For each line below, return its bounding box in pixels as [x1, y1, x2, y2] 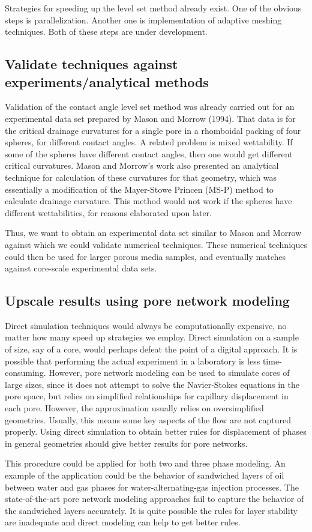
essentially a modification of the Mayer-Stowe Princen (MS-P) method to [5, 183, 274, 195]
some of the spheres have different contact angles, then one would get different [5, 147, 293, 160]
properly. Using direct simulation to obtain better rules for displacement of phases [5, 425, 307, 438]
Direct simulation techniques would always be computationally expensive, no [5, 319, 287, 331]
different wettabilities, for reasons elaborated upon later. [5, 206, 212, 219]
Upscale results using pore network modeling [5, 291, 290, 310]
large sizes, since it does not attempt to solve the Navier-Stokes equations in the [5, 378, 299, 390]
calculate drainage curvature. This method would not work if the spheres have [5, 195, 292, 207]
